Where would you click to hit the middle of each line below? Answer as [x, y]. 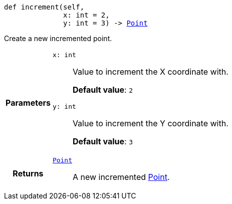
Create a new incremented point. [58, 38]
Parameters [28, 103]
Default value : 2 [102, 90]
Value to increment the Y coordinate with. [150, 123]
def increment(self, [44, 7]
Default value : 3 [102, 141]
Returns [28, 173]
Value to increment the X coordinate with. [150, 72]
